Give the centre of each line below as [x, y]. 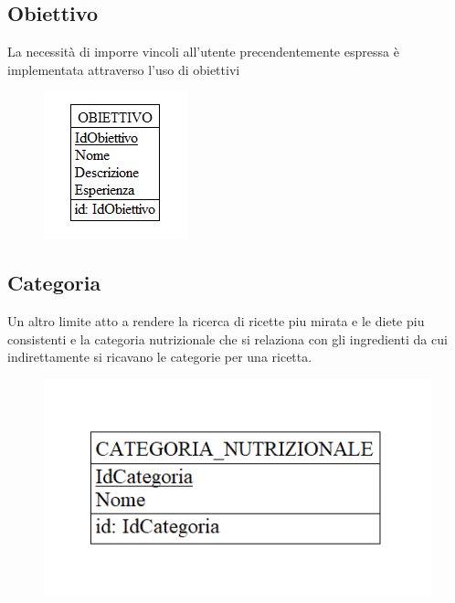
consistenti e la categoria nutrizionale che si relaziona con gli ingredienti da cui [227, 339]
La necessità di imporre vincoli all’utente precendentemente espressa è [203, 52]
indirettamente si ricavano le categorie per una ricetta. [160, 357]
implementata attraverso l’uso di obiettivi [124, 69]
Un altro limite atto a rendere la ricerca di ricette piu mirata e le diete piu [216, 321]
